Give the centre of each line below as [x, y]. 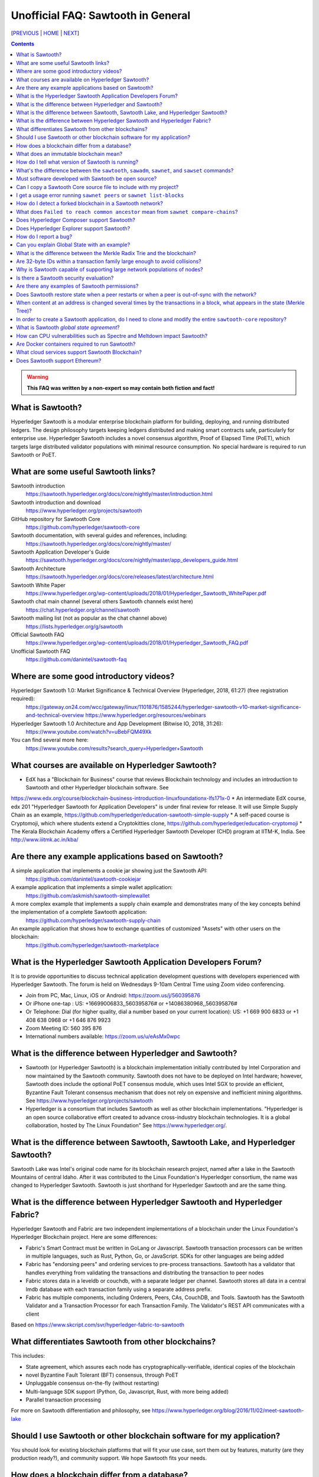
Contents [23, 44]
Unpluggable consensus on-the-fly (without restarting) [92, 1383]
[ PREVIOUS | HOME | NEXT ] [45, 33]
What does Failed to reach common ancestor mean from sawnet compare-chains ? [127, 212]
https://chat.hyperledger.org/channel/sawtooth [83, 610]
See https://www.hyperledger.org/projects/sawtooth [89, 1100]
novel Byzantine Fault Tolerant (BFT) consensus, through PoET [102, 1375]
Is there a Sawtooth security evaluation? [65, 278]
